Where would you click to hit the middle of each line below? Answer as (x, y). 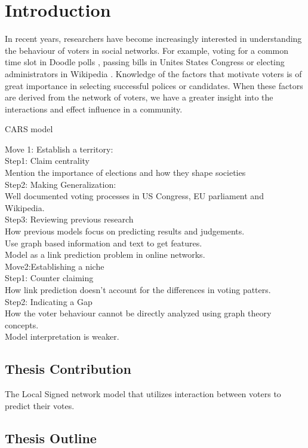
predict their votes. (40, 405)
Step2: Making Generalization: (61, 184)
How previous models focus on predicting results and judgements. (125, 231)
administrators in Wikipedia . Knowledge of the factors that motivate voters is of (153, 73)
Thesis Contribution (68, 369)
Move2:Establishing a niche (55, 266)
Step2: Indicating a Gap (49, 301)
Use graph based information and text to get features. (104, 243)
